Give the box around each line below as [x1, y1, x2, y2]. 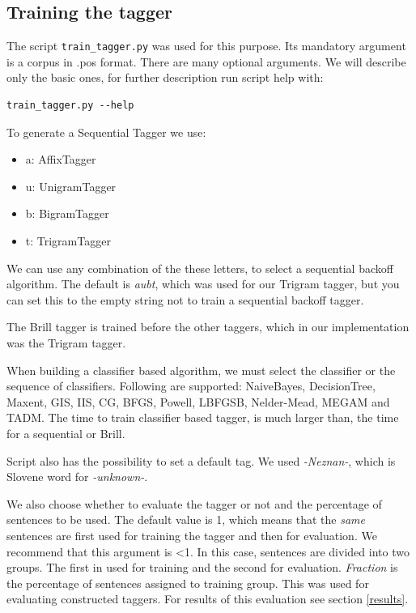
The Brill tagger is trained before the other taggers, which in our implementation [6, 318, 410, 335]
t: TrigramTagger [25, 232, 111, 249]
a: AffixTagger [25, 151, 96, 168]
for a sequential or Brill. [6, 424, 125, 441]
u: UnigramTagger [25, 177, 117, 194]
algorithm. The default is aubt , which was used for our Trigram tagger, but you [6, 275, 400, 292]
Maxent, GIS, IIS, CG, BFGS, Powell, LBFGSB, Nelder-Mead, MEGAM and [6, 393, 390, 410]
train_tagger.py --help [6, 100, 134, 112]
